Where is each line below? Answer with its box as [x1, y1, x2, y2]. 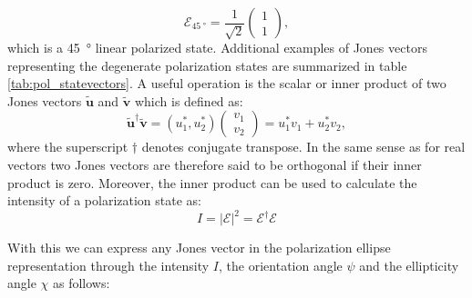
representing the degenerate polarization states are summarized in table [7, 55, 407, 74]
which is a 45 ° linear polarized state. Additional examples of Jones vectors [7, 38, 427, 56]
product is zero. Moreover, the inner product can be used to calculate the [7, 173, 417, 192]
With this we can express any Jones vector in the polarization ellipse [7, 238, 391, 257]
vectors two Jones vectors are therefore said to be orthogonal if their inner [7, 154, 422, 174]
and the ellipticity [359, 255, 459, 274]
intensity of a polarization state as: [7, 191, 201, 210]
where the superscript [7, 137, 128, 156]
